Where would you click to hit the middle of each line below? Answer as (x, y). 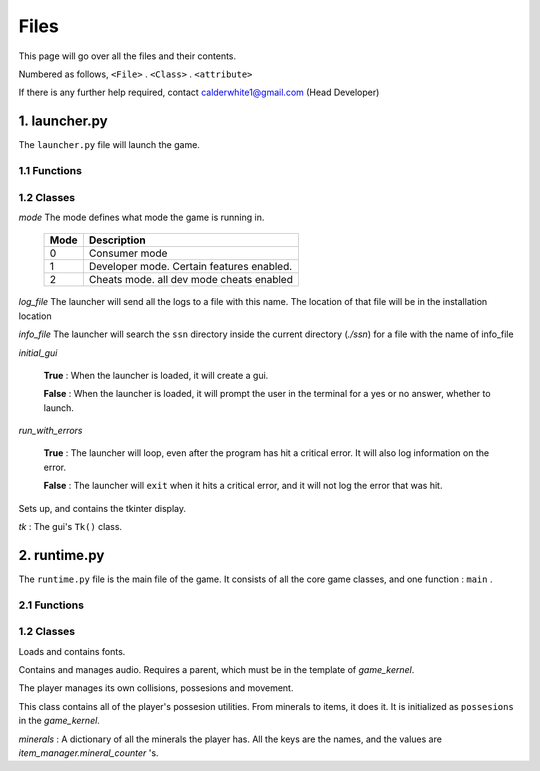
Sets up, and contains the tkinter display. (102, 508)
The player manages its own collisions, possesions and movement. (156, 688)
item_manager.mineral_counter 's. (88, 752)
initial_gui (38, 352)
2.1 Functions (51, 605)
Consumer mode (128, 253)
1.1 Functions (50, 170)
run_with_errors (50, 431)
